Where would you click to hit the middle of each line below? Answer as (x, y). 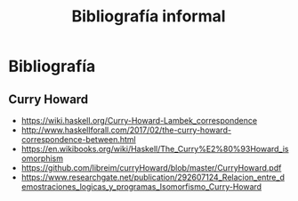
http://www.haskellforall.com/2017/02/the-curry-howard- (126, 130)
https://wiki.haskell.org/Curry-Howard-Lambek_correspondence (139, 121)
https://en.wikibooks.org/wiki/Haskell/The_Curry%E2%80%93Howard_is (155, 149)
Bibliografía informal (149, 16)
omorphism (42, 158)
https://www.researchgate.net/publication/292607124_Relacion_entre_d (153, 177)
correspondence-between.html (78, 139)
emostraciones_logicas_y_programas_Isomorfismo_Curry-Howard (141, 187)
